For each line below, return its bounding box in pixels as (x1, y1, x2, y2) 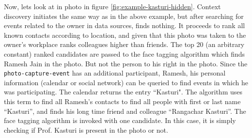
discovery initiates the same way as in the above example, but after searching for (4, 11, 244, 21)
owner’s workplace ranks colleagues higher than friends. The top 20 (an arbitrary (4, 39, 245, 49)
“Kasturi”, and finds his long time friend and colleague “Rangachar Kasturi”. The (4, 106, 246, 116)
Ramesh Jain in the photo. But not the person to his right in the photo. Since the (4, 58, 248, 68)
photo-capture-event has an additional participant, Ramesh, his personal (4, 68, 226, 78)
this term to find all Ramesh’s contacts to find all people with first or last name (4, 96, 241, 106)
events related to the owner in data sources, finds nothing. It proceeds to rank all (4, 20, 245, 31)
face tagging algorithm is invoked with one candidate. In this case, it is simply (4, 115, 236, 125)
